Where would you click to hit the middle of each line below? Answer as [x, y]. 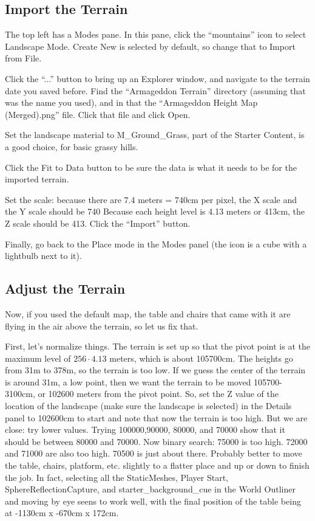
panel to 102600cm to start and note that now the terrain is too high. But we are [156, 417]
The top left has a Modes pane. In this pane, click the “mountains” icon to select [156, 34]
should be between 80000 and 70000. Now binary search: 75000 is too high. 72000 [156, 441]
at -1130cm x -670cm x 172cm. [62, 513]
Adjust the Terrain [65, 288]
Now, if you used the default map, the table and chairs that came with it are [148, 313]
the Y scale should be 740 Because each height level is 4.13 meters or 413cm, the [155, 211]
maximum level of [38, 358]
